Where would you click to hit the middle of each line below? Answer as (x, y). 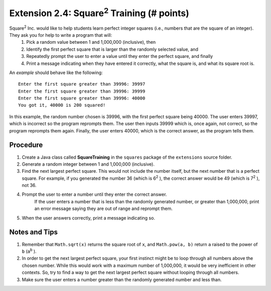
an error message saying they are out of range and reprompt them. (104, 208)
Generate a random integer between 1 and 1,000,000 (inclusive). (88, 164)
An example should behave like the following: (56, 72)
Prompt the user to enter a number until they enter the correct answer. (94, 194)
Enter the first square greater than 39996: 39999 (82, 91)
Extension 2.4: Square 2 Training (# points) (99, 12)
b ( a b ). (29, 251)
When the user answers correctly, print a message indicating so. (89, 218)
